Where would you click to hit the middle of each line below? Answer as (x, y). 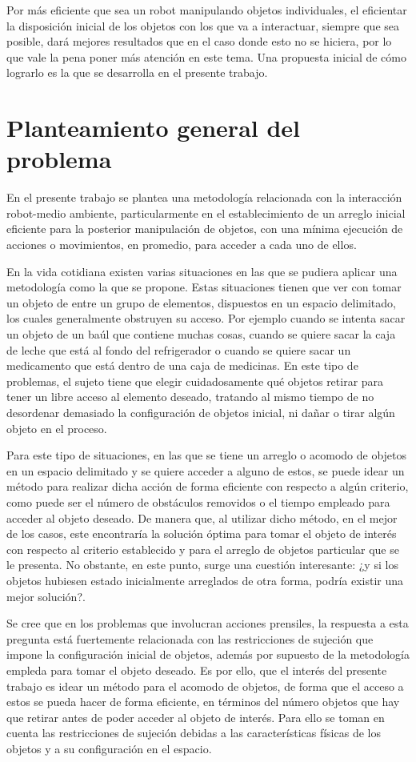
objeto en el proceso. (57, 428)
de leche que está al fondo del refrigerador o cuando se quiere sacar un (179, 349)
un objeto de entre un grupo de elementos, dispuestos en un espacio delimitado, (201, 302)
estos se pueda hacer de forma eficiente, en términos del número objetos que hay (203, 702)
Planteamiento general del (154, 128)
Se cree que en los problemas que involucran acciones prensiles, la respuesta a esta (208, 623)
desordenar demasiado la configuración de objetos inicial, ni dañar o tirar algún (201, 412)
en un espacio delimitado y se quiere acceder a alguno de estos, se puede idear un (206, 470)
